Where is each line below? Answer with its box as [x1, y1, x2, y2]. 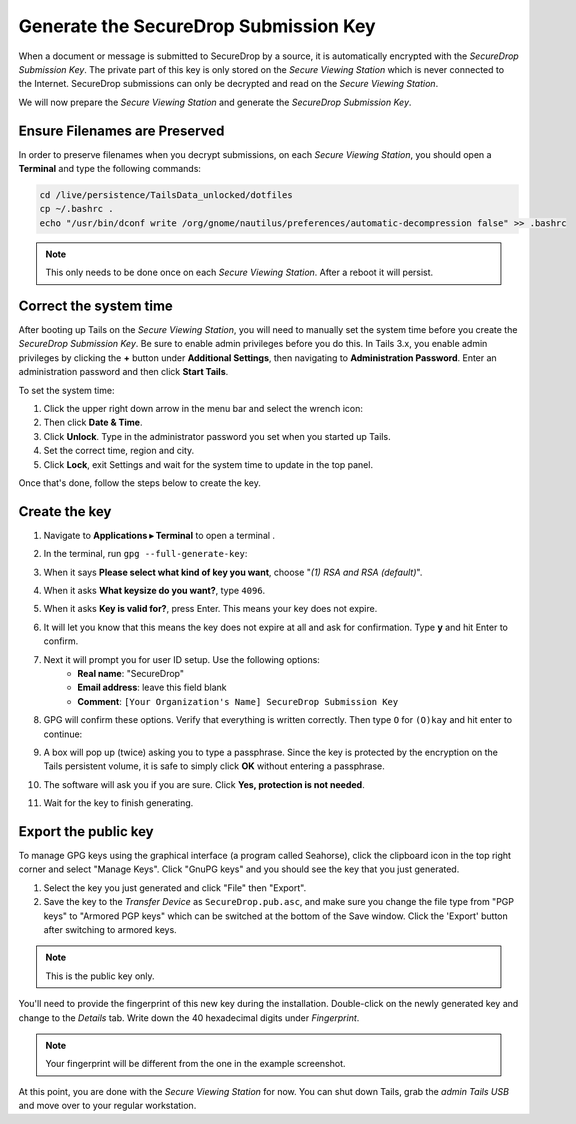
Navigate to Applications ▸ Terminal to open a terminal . [43, 529, 275, 541]
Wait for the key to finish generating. [43, 797, 194, 809]
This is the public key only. [45, 970, 155, 982]
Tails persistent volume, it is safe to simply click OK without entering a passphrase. [43, 760, 385, 772]
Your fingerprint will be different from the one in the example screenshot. [45, 1058, 346, 1070]
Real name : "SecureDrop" [77, 668, 185, 679]
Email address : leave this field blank [77, 681, 227, 694]
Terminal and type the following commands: [18, 163, 202, 175]
